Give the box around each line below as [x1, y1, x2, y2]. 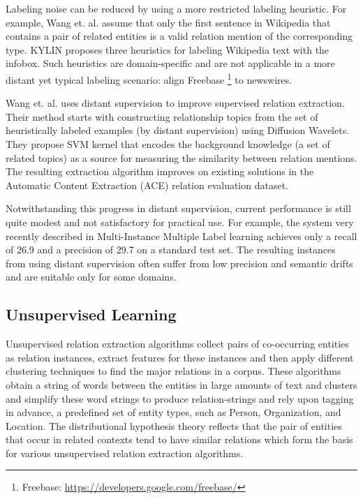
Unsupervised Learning [6, 304, 177, 325]
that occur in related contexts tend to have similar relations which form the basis [6, 432, 353, 447]
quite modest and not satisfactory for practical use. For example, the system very [6, 214, 354, 229]
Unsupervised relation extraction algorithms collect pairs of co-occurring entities [6, 336, 349, 351]
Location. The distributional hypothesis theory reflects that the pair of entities [6, 418, 342, 433]
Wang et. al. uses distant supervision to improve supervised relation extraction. [6, 96, 345, 110]
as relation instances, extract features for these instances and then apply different [6, 350, 354, 364]
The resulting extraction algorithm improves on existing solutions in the [6, 164, 314, 179]
